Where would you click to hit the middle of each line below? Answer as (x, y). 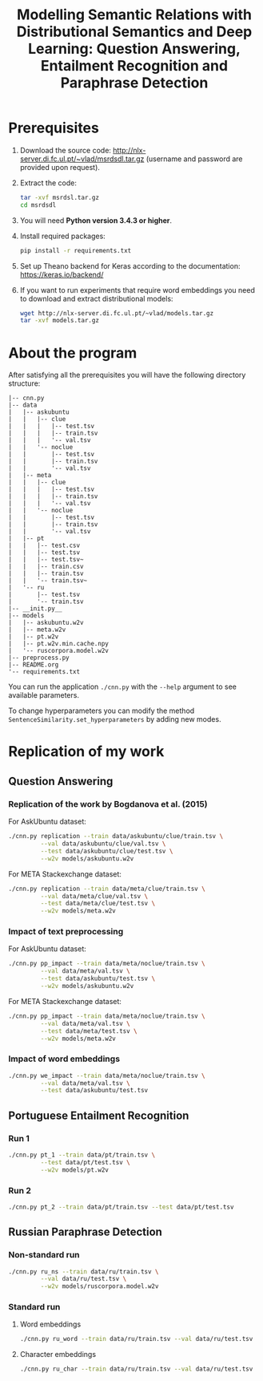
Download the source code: (66, 150)
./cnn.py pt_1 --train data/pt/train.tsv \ (82, 1155)
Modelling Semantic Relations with (134, 15)
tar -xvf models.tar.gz (60, 321)
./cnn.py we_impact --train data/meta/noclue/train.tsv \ (107, 1075)
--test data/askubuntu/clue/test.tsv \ (107, 851)
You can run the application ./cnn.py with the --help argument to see (123, 686)
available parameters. (44, 695)
